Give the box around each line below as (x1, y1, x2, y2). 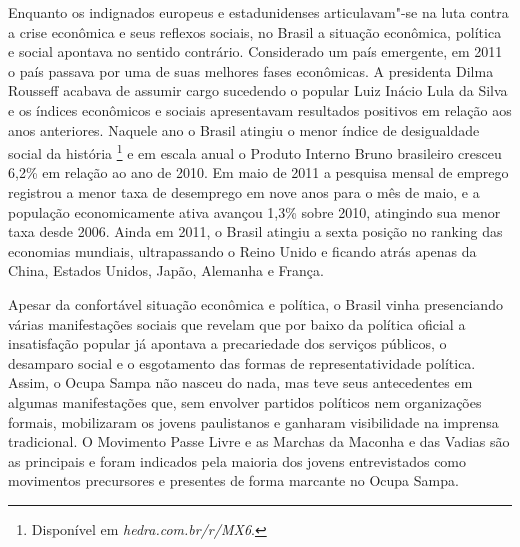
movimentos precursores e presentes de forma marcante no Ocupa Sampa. (8, 470, 459, 491)
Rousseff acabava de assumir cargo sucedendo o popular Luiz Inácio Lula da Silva (8, 80, 508, 101)
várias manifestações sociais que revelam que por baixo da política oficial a (8, 313, 466, 334)
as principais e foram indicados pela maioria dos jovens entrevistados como (8, 450, 467, 471)
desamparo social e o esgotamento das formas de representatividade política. (8, 352, 476, 373)
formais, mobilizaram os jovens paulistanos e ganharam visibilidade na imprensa (8, 411, 499, 432)
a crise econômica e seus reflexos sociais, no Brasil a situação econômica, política (8, 21, 502, 42)
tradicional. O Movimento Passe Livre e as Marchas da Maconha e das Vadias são (8, 431, 510, 452)
